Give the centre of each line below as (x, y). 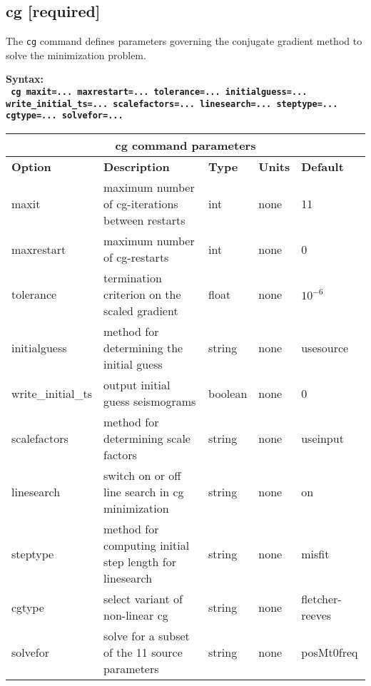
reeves (316, 615)
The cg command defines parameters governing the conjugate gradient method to (184, 41)
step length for (140, 562)
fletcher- (321, 599)
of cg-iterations (141, 204)
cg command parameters (185, 145)
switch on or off (142, 476)
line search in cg (144, 492)
